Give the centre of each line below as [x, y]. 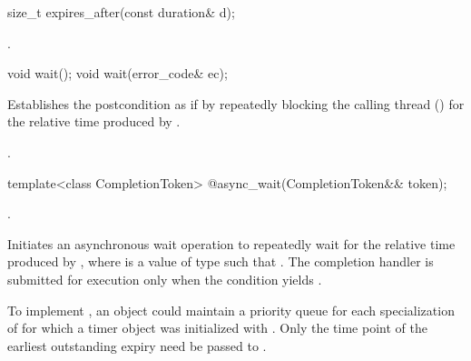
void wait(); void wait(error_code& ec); [118, 73]
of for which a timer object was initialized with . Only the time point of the [217, 328]
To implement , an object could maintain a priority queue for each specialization [231, 310]
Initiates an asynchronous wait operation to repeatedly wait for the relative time [231, 243]
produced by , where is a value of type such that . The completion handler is [221, 261]
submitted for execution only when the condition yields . [165, 279]
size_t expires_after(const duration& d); [121, 12]
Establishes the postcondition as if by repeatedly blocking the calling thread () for [236, 103]
